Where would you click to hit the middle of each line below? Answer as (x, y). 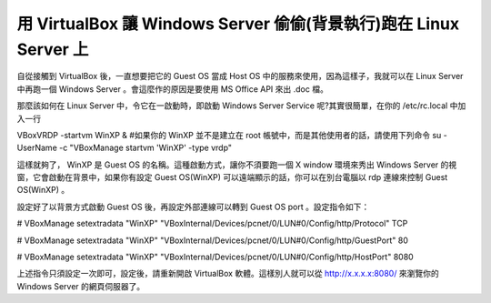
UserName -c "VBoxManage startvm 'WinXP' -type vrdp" (124, 148)
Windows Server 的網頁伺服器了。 (81, 286)
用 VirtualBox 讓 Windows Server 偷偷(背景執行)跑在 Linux (238, 24)
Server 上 (53, 49)
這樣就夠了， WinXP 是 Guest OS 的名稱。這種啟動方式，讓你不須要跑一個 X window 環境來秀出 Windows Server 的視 (237, 165)
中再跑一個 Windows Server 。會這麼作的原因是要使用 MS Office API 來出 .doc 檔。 (173, 89)
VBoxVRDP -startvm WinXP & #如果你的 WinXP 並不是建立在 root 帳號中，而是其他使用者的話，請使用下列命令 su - (232, 135)
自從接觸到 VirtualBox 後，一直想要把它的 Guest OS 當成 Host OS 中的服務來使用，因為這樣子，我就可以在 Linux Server (240, 76)
